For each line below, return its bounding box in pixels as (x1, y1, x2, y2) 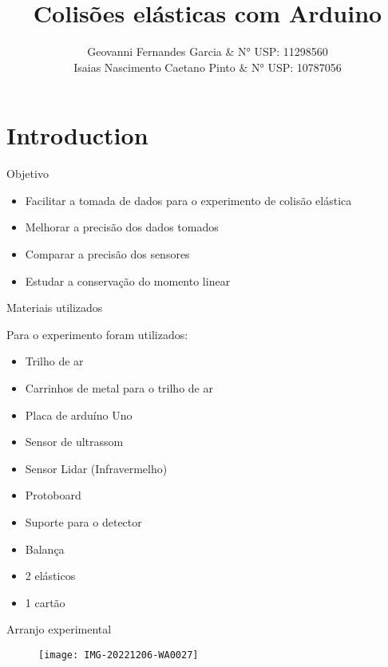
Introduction (6, 119, 148, 152)
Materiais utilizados (6, 299, 103, 316)
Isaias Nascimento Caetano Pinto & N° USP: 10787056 (73, 58, 342, 75)
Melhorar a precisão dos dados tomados (25, 219, 219, 235)
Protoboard (25, 487, 81, 503)
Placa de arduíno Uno (25, 406, 133, 423)
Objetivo (6, 165, 49, 182)
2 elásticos (25, 567, 76, 584)
